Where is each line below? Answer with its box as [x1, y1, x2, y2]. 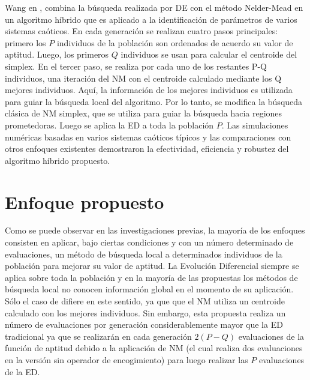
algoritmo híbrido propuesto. [5, 154, 110, 166]
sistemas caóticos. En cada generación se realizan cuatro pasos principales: [5, 25, 278, 37]
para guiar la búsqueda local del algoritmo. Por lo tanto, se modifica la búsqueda [5, 95, 303, 107]
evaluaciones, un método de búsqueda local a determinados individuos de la [5, 247, 282, 260]
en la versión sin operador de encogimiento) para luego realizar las [5, 353, 248, 366]
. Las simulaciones [221, 118, 288, 131]
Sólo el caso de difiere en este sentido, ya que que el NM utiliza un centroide [5, 295, 285, 307]
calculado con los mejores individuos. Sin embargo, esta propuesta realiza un [5, 306, 286, 319]
